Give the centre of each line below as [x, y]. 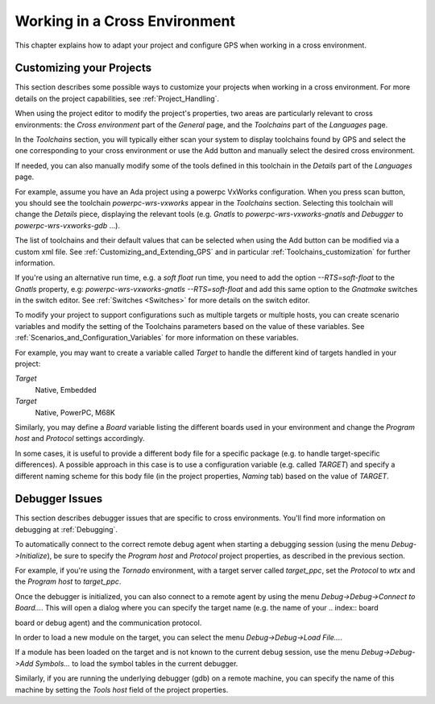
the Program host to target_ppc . [68, 581]
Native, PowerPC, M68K [75, 412]
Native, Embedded [66, 389]
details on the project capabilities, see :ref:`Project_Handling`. [117, 98]
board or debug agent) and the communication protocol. [108, 623]
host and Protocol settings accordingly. [80, 439]
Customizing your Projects [83, 68]
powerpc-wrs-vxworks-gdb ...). [68, 225]
